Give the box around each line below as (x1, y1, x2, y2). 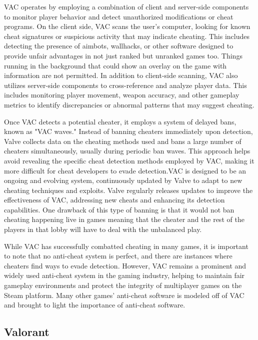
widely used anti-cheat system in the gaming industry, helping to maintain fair (4, 270, 245, 280)
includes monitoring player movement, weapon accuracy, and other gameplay (4, 89, 239, 100)
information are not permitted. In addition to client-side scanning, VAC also (4, 70, 238, 80)
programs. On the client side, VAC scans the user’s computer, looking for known (4, 21, 250, 31)
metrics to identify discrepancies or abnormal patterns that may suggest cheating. (4, 99, 254, 109)
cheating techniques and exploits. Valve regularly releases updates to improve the (4, 184, 253, 195)
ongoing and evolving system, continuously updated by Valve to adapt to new (4, 175, 242, 185)
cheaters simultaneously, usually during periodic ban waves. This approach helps (4, 145, 250, 156)
